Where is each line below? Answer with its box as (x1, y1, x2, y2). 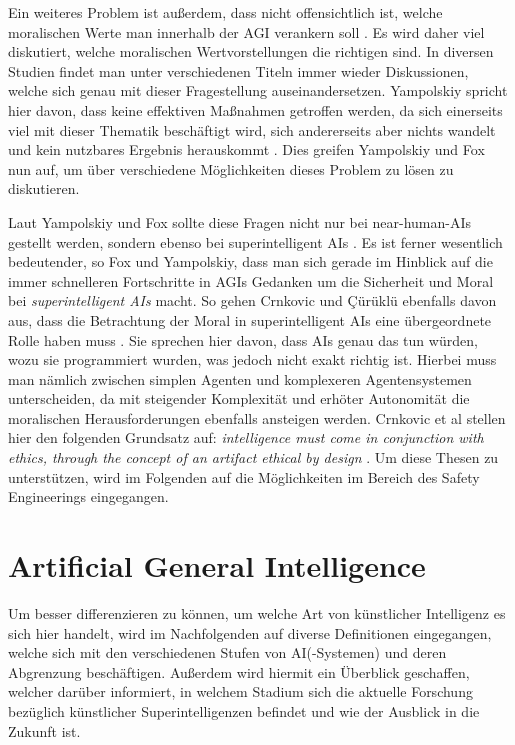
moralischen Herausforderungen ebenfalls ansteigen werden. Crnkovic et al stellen (8, 407, 506, 428)
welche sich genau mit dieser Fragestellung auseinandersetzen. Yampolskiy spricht (8, 80, 508, 101)
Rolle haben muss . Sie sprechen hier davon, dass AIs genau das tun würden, (8, 329, 478, 350)
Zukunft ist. (8, 720, 81, 741)
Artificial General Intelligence (8, 545, 426, 586)
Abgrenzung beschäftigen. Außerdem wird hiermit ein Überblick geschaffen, (8, 661, 470, 682)
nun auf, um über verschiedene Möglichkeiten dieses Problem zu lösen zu (8, 158, 454, 179)
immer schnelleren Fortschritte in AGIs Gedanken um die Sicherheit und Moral (8, 270, 494, 291)
